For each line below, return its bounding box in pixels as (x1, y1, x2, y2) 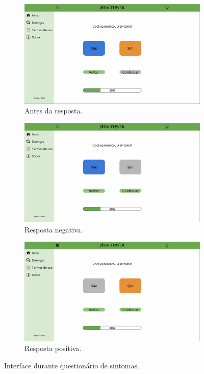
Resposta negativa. (24, 224, 83, 235)
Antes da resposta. (24, 105, 83, 116)
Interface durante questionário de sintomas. (4, 360, 139, 371)
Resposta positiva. (24, 343, 82, 354)
